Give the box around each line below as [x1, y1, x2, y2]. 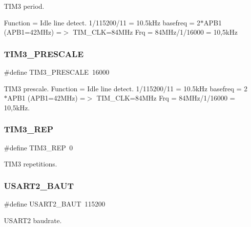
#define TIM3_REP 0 [4, 142, 73, 152]
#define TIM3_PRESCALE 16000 [4, 67, 109, 77]
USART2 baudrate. [4, 215, 62, 225]
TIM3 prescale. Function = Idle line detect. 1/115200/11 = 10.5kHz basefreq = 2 [4, 83, 248, 93]
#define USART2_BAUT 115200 [4, 199, 105, 208]
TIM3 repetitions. [4, 159, 57, 169]
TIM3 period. [4, 1, 44, 11]
